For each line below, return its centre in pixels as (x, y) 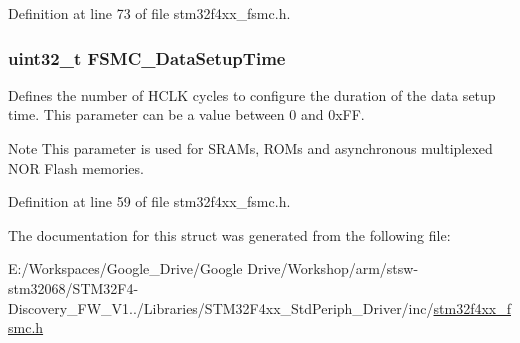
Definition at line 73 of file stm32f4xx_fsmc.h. (149, 13)
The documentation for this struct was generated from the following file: (229, 234)
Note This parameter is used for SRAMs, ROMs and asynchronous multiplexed (250, 148)
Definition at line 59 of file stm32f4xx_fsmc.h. (149, 201)
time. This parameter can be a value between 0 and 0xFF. (186, 114)
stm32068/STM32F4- (73, 287)
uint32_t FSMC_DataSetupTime (147, 57)
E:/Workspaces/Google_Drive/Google (125, 268)
